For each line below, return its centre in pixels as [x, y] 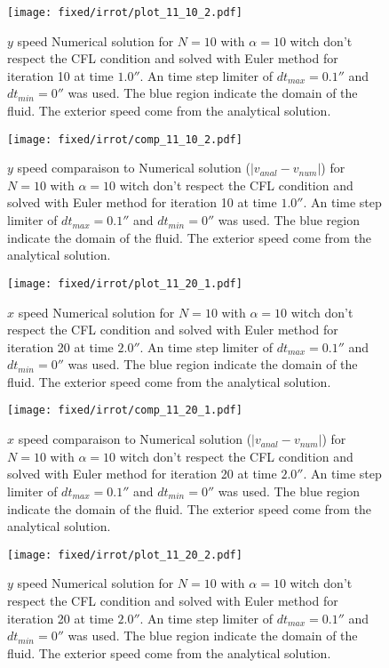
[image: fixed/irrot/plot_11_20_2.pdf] [125, 555]
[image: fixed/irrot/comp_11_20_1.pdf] [125, 410]
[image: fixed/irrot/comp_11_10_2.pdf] [125, 139]
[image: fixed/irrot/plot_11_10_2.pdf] [125, 12]
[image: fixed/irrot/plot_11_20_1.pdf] [125, 283]
